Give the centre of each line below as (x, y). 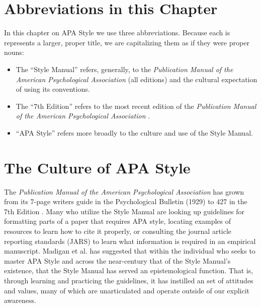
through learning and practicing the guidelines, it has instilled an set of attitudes (129, 280)
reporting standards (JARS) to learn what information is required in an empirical (130, 241)
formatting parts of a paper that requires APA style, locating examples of (118, 221)
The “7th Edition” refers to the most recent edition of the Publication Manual (136, 106)
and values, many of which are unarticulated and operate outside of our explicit (127, 290)
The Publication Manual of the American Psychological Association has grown (124, 191)
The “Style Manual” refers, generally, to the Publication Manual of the (124, 69)
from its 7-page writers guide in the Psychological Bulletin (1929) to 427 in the (126, 201)
